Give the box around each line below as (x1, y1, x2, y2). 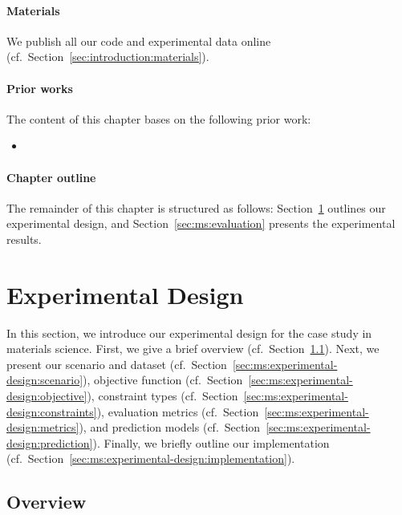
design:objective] (6, 387, 87, 404)
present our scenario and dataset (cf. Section (6, 355, 227, 372)
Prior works (6, 79, 73, 96)
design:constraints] (6, 403, 97, 420)
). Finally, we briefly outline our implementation (92, 434, 330, 451)
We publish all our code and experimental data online (6, 32, 271, 49)
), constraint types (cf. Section (87, 387, 238, 404)
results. (6, 230, 42, 247)
